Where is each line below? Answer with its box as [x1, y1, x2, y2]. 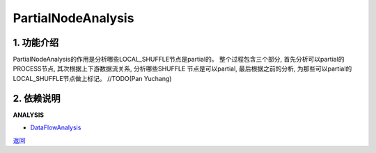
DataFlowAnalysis [30, 123, 81, 132]
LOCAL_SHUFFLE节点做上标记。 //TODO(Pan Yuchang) [13, 74, 172, 82]
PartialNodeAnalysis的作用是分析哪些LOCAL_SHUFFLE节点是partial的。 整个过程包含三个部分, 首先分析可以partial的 [13, 55, 345, 64]
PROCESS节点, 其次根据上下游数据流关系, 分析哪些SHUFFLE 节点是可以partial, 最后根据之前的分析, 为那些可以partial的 [13, 64, 352, 73]
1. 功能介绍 [13, 37, 59, 48]
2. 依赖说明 [13, 92, 61, 104]
